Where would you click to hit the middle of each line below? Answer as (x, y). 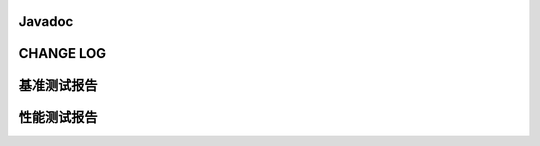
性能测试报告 (58, 117)
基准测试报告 (58, 85)
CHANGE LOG (62, 53)
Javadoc (46, 21)
